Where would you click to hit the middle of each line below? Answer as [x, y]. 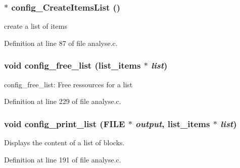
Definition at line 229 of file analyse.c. [63, 101]
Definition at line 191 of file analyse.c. [63, 159]
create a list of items [36, 26]
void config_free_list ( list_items [73, 65]
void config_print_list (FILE [65, 123]
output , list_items [173, 123]
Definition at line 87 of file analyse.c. [61, 43]
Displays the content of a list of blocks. [64, 143]
